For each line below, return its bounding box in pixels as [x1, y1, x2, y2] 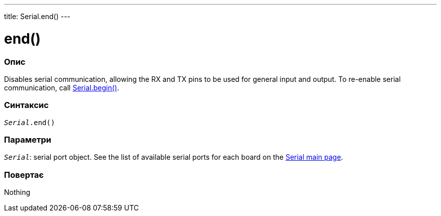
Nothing [4, 188, 31, 197]
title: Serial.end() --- [4, 12, 70, 21]
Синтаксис [4, 100, 49, 111]
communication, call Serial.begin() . [4, 83, 119, 92]
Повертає [4, 169, 44, 180]
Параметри [4, 135, 51, 145]
